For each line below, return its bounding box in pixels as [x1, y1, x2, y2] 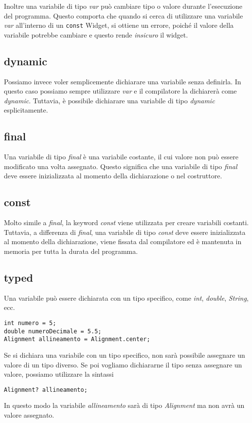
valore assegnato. [4, 409, 54, 420]
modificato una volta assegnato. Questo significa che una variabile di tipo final [4, 161, 237, 171]
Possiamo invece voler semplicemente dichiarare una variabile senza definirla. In [4, 76, 241, 86]
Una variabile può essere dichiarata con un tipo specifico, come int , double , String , [4, 292, 249, 303]
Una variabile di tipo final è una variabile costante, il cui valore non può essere [4, 152, 238, 162]
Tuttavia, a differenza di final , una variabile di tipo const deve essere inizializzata [4, 227, 246, 237]
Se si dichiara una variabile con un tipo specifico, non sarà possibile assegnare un [4, 349, 245, 360]
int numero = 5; [4, 319, 56, 327]
